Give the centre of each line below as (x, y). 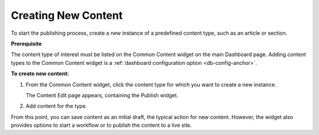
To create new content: (40, 74)
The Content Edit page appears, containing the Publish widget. (102, 95)
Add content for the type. (56, 106)
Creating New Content (67, 15)
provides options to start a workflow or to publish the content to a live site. (101, 125)
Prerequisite (26, 44)
